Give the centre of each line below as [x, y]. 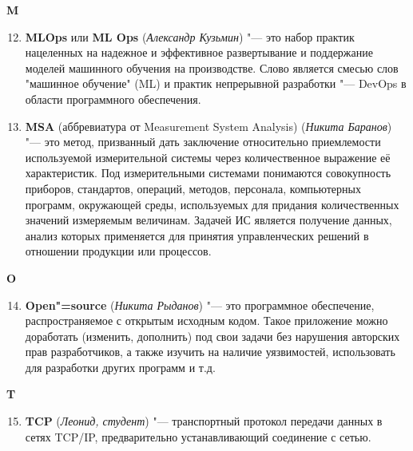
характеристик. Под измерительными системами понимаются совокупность [208, 173]
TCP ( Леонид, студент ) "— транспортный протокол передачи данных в [204, 421]
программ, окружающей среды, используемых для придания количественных [212, 204]
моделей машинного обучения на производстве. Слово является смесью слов [212, 67]
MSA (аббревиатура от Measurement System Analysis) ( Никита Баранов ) [208, 126]
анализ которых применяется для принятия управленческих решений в [197, 235]
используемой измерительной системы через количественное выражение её [208, 157]
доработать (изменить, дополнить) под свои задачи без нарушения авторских [212, 336]
